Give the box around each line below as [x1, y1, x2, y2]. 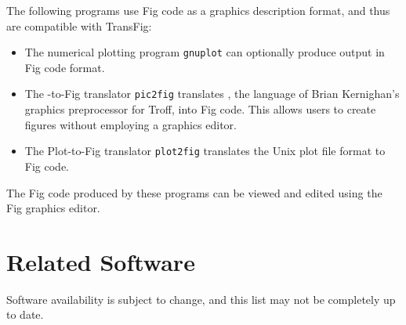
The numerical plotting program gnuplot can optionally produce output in [24, 44, 385, 60]
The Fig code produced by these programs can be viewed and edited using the [6, 184, 382, 200]
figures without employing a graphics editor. [24, 116, 237, 132]
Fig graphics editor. [6, 200, 100, 216]
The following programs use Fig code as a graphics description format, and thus [6, 2, 390, 18]
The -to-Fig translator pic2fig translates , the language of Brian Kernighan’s [24, 85, 400, 102]
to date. [6, 306, 44, 323]
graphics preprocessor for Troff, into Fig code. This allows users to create [24, 101, 376, 117]
